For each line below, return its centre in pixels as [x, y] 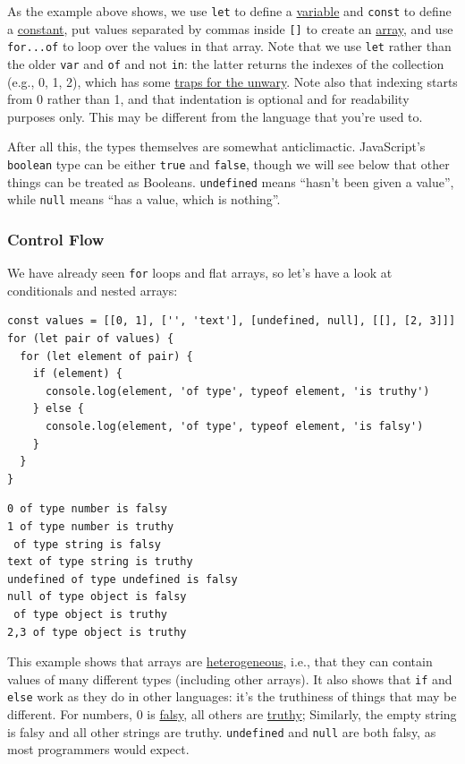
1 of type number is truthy [91, 526]
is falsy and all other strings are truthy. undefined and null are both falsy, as [222, 731]
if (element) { [77, 374]
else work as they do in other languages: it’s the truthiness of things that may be [232, 696]
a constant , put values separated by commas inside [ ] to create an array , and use [230, 28]
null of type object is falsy [97, 597]
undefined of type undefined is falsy [123, 579]
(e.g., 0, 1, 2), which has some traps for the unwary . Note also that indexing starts [232, 81]
